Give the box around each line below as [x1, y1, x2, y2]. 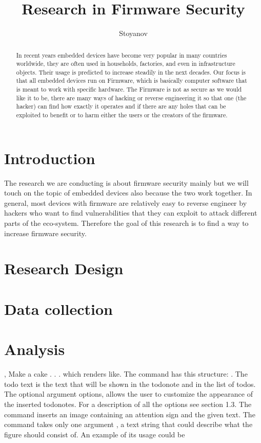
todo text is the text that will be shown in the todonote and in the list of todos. [4, 378, 256, 389]
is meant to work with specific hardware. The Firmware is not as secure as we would [16, 85, 242, 94]
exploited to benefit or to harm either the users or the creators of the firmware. [16, 111, 228, 119]
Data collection [4, 298, 113, 319]
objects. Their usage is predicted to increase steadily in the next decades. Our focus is [16, 67, 246, 76]
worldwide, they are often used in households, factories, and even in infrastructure [16, 59, 235, 68]
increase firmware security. [4, 227, 87, 238]
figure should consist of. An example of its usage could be [4, 429, 185, 439]
